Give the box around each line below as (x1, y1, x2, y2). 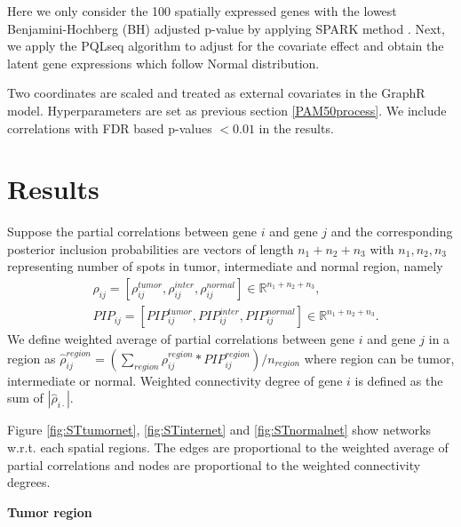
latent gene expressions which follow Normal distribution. (7, 53, 320, 72)
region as (7, 348, 56, 367)
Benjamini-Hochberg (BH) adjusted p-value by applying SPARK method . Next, (7, 19, 445, 37)
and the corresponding (330, 222, 453, 241)
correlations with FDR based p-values (7, 118, 212, 137)
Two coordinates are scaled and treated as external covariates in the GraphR (7, 84, 425, 102)
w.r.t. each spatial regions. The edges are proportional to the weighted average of (7, 437, 449, 456)
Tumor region (7, 502, 92, 521)
